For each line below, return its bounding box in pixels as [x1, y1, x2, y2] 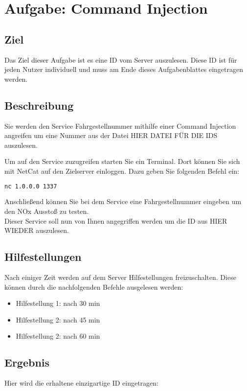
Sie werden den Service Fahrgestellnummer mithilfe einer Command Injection [4, 120, 236, 131]
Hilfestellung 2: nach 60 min [16, 331, 100, 341]
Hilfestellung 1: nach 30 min [16, 298, 100, 308]
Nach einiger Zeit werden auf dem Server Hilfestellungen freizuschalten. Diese [4, 272, 236, 282]
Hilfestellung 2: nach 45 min [16, 314, 100, 324]
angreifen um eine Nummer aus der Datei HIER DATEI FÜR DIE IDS [4, 130, 218, 140]
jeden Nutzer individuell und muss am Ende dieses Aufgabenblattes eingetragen [4, 64, 243, 74]
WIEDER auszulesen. [4, 225, 69, 235]
